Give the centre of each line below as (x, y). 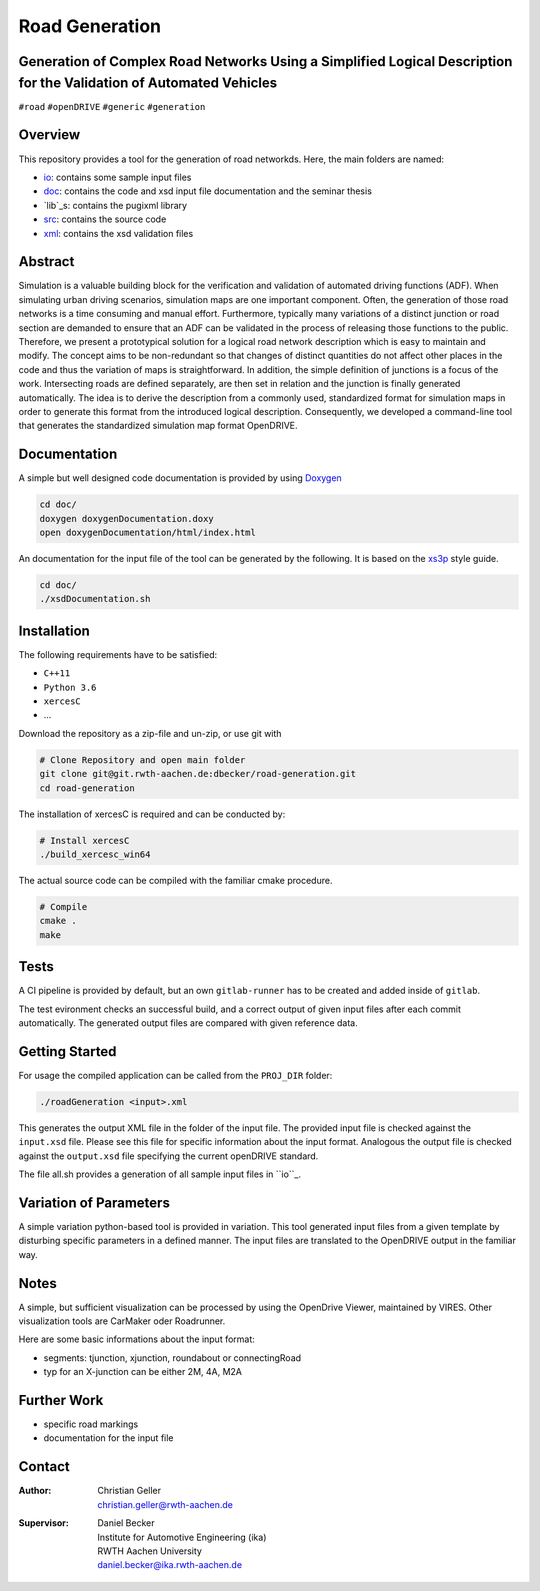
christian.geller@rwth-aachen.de (165, 1504)
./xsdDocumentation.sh (95, 599)
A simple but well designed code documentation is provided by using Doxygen (180, 478)
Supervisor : (43, 1523)
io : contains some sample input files (117, 177)
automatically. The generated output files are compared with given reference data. (188, 1022)
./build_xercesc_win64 (95, 854)
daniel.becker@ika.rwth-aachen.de (170, 1565)
